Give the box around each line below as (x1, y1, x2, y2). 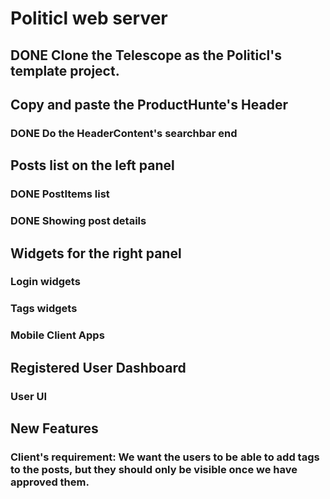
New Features (10, 420, 99, 437)
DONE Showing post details (10, 214, 147, 228)
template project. (10, 62, 120, 79)
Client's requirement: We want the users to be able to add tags (10, 450, 320, 464)
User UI (10, 389, 47, 403)
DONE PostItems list (10, 187, 110, 201)
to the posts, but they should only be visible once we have (10, 462, 298, 476)
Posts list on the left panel (10, 157, 175, 174)
